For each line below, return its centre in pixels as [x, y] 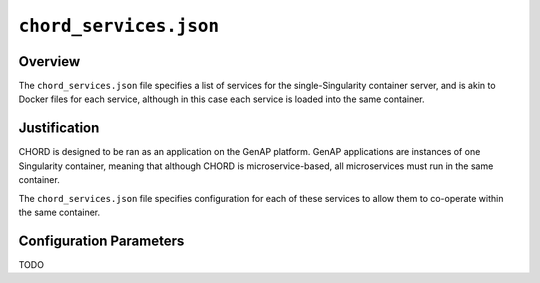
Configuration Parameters [101, 240]
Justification [59, 128]
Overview [49, 61]
